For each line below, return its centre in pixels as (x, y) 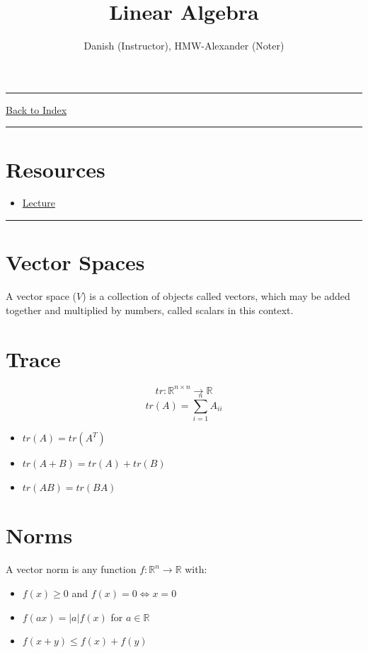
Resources (56, 169)
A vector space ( (41, 296)
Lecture (39, 203)
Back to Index (36, 109)
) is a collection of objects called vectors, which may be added (216, 296)
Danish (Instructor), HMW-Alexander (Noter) (184, 46)
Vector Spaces (75, 262)
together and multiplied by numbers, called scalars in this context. (150, 310)
